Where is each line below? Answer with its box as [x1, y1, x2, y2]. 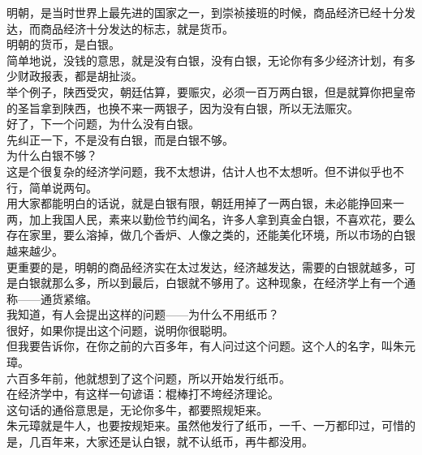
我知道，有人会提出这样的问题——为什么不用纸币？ [6, 306, 279, 323]
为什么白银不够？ [6, 147, 97, 164]
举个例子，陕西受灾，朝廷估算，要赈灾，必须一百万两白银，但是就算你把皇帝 [6, 83, 416, 100]
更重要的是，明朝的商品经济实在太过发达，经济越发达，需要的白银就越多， [6, 258, 404, 275]
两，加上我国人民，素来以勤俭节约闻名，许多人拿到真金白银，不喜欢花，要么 [6, 210, 416, 227]
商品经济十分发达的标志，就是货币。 [40, 19, 234, 36]
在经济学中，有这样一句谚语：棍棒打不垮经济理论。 [6, 385, 279, 402]
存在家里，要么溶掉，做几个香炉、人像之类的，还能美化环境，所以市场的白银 [6, 226, 416, 243]
